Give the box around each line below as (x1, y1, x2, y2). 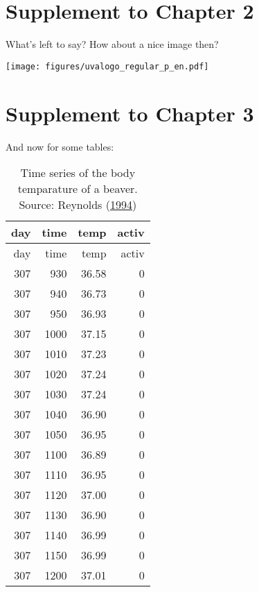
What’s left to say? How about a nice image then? (6, 37, 219, 51)
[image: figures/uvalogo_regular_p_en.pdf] (6, 61, 209, 71)
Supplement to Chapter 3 (6, 99, 254, 127)
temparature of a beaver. (17, 180, 138, 197)
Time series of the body (20, 164, 136, 181)
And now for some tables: (6, 139, 114, 153)
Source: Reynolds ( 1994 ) (19, 196, 137, 213)
